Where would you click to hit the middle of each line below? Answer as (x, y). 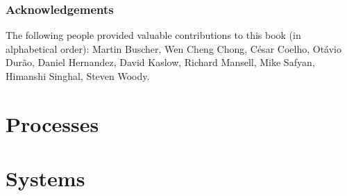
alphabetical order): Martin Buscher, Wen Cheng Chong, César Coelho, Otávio (173, 48)
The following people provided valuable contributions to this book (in (153, 35)
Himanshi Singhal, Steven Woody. (78, 76)
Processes (52, 123)
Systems (45, 178)
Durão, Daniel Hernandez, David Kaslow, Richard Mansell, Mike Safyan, (160, 62)
